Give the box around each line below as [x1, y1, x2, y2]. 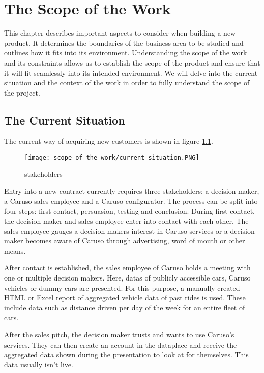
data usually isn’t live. [4, 359, 73, 369]
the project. [4, 87, 40, 98]
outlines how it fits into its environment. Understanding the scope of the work [4, 47, 247, 58]
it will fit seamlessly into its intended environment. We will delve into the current [4, 67, 258, 78]
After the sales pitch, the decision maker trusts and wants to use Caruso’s [4, 329, 234, 340]
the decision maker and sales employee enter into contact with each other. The [4, 215, 249, 226]
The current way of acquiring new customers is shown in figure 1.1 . [4, 136, 213, 146]
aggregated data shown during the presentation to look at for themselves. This [4, 349, 249, 360]
